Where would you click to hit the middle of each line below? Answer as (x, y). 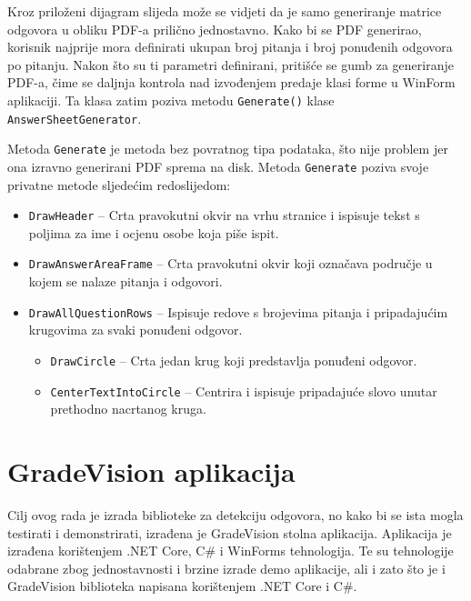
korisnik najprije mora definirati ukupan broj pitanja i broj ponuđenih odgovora (230, 47)
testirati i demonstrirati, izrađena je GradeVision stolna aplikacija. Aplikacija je (230, 532)
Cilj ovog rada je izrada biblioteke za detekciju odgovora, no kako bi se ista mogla (235, 514)
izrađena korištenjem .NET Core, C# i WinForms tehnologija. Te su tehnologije (230, 551)
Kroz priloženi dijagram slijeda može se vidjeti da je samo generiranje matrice (225, 11)
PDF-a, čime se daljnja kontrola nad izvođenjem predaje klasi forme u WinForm (231, 82)
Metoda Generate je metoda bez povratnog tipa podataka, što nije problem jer (228, 149)
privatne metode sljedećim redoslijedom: (119, 184)
